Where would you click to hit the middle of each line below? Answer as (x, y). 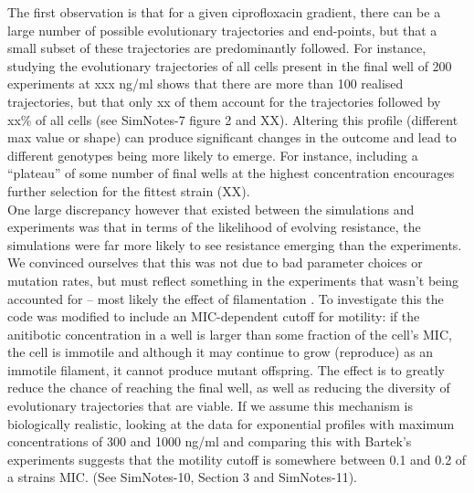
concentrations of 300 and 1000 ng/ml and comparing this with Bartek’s (210, 441)
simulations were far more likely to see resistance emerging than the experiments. (235, 244)
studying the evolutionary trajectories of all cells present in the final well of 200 (230, 65)
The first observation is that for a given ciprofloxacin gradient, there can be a (224, 12)
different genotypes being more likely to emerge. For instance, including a (213, 155)
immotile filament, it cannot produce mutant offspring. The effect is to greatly (226, 369)
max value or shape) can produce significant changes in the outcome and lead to (232, 137)
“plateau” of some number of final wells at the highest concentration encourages (231, 173)
